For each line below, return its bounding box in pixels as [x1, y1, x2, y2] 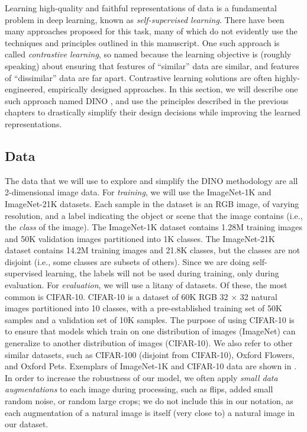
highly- [274, 71, 300, 83]
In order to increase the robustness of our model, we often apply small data [5, 371, 278, 383]
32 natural [240, 290, 277, 302]
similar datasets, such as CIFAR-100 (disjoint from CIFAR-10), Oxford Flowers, [5, 348, 295, 360]
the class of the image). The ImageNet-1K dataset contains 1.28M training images [5, 221, 302, 233]
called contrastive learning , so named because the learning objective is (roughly [5, 48, 292, 60]
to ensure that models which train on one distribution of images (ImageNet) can [5, 325, 296, 337]
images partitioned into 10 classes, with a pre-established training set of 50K [5, 302, 282, 314]
